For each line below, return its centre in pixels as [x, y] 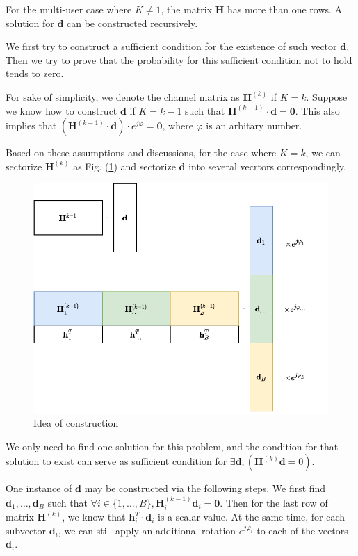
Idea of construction [76, 423]
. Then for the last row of [274, 502]
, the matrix [187, 9]
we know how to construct [62, 110]
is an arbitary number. [254, 125]
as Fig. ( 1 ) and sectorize [124, 166]
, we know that [94, 517]
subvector [26, 530]
